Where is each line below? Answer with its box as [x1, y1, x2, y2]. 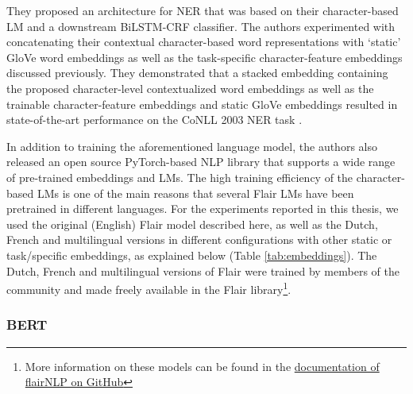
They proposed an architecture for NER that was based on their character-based [6, 2, 399, 18]
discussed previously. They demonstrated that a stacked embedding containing [6, 64, 388, 81]
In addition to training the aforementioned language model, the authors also [6, 137, 377, 154]
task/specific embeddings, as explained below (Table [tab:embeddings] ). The [6, 246, 377, 263]
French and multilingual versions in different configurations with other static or [6, 231, 392, 248]
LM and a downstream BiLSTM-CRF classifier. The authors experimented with [6, 17, 396, 34]
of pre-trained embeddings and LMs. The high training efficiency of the [6, 168, 353, 185]
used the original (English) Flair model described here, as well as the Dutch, [6, 215, 378, 232]
